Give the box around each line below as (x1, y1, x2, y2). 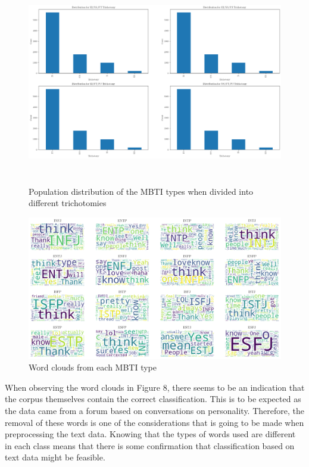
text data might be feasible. (5, 451, 105, 463)
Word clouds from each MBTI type (29, 361, 157, 373)
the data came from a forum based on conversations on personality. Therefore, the (5, 404, 304, 416)
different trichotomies (29, 197, 107, 209)
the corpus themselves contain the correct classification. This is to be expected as (5, 393, 301, 405)
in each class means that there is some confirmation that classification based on (5, 439, 295, 452)
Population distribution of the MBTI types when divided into (29, 185, 254, 197)
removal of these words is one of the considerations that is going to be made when (5, 416, 304, 428)
